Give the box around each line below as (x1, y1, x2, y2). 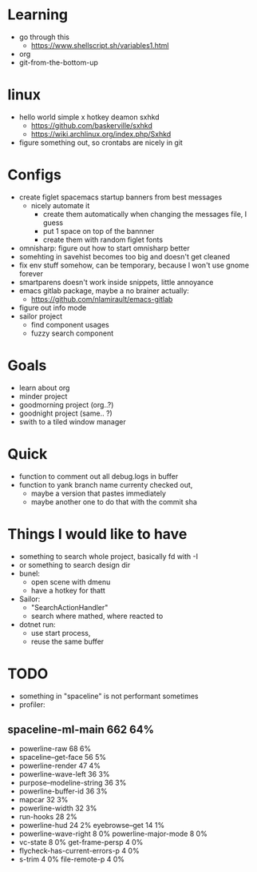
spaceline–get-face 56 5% (18, 753, 107, 762)
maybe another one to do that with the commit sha (30, 496, 197, 506)
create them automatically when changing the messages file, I (42, 209, 247, 219)
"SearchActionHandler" (30, 602, 109, 612)
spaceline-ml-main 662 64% (7, 722, 155, 736)
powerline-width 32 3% (18, 803, 97, 814)
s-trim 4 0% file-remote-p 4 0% (18, 854, 125, 864)
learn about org (18, 383, 70, 392)
